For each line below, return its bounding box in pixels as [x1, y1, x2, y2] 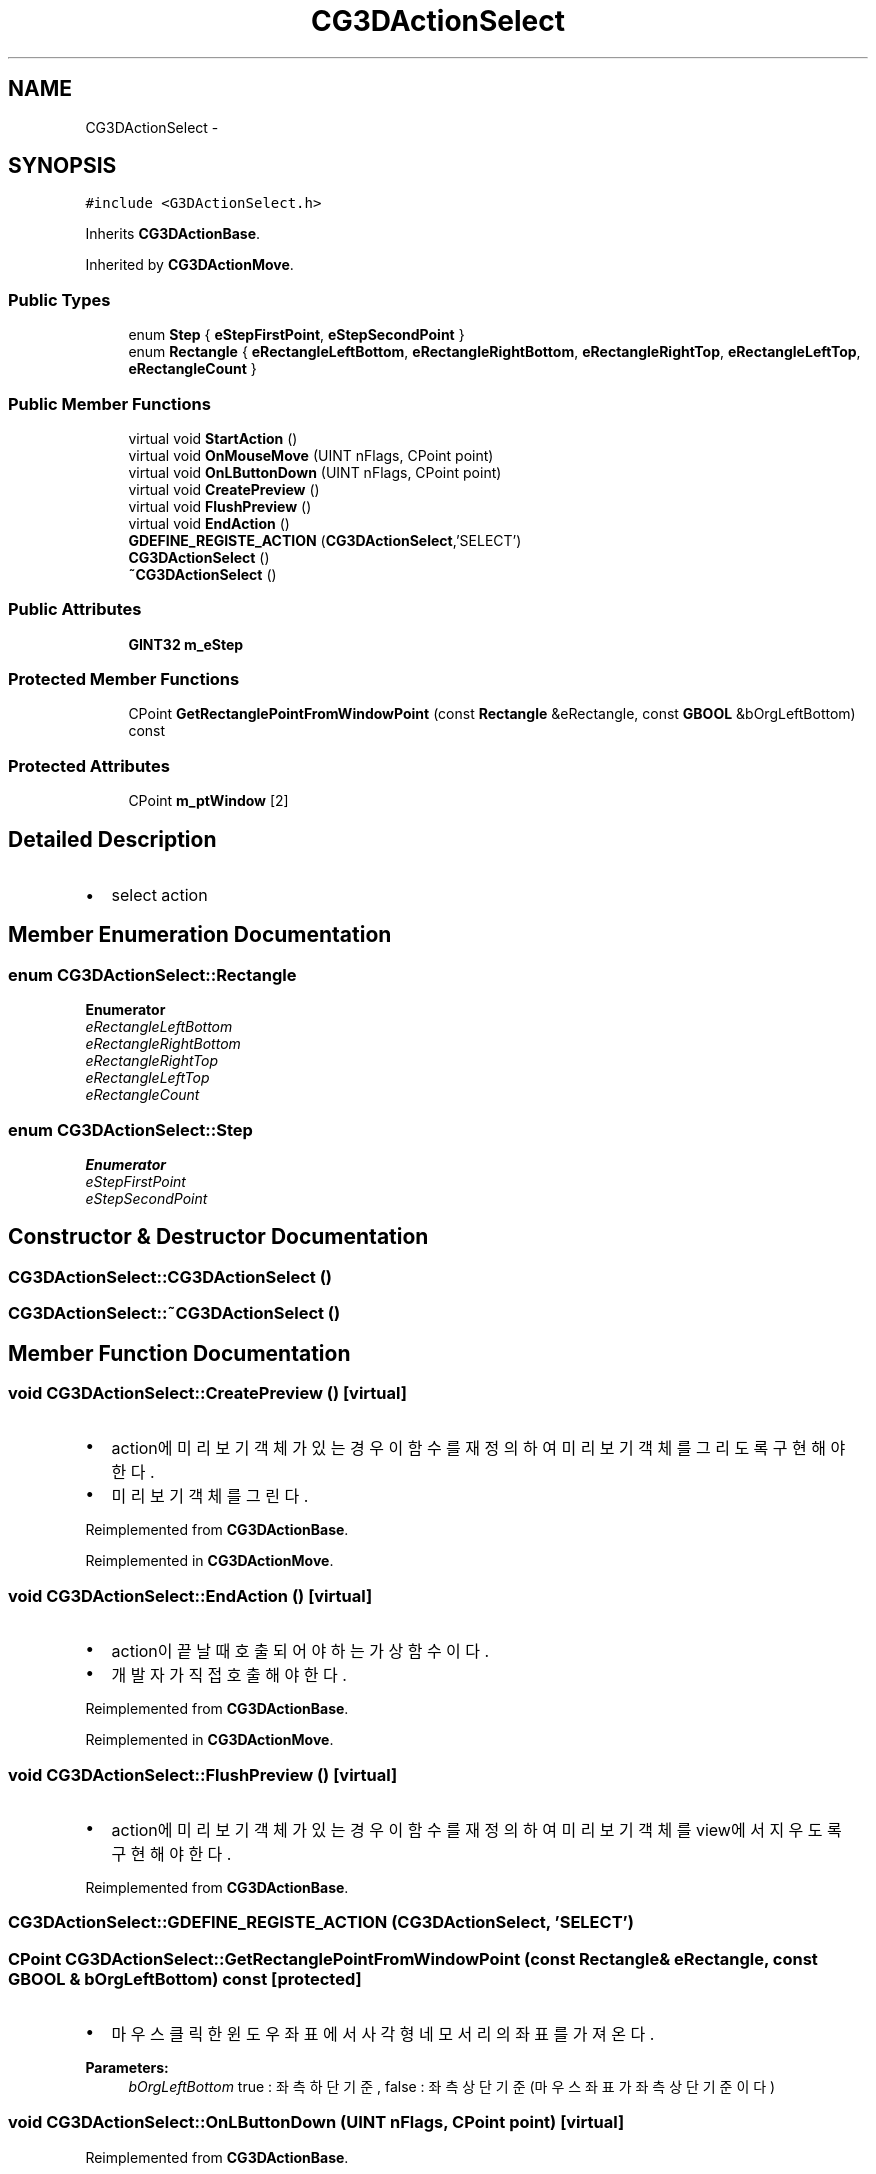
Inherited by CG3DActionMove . [85, 256, 294, 274]
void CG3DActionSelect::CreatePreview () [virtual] [8, 1383, 407, 1404]
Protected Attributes [8, 755, 170, 776]
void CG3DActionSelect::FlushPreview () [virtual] [8, 1764, 398, 1785]
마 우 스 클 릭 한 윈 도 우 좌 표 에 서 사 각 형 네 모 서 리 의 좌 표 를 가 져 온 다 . [111, 2024, 655, 2045]
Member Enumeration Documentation [8, 922, 392, 948]
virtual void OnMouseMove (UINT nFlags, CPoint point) [128, 446, 494, 464]
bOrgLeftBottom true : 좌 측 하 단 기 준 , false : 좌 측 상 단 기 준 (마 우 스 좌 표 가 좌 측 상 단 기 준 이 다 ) [128, 2078, 776, 2096]
